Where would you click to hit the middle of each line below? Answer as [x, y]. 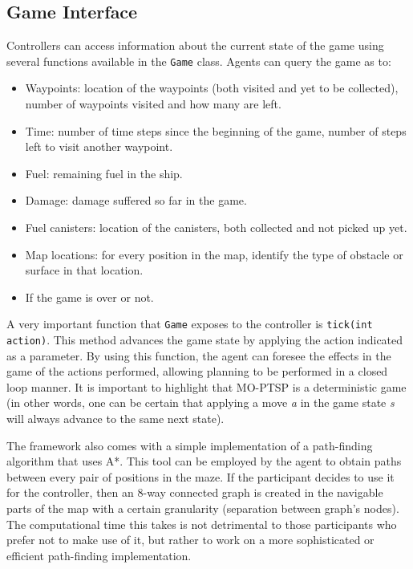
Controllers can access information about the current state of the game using [195, 45]
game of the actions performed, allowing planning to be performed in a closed [197, 371]
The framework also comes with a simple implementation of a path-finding [190, 445]
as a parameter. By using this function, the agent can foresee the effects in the [199, 355]
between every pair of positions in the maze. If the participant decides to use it [200, 476]
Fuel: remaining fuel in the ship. [104, 173]
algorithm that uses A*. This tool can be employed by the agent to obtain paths [204, 461]
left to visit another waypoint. [99, 146]
